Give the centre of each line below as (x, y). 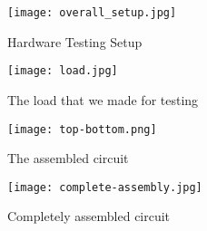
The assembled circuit (68, 158)
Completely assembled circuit (89, 216)
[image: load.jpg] (63, 71)
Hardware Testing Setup (75, 41)
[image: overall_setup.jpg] (92, 13)
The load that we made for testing (103, 99)
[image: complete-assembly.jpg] (105, 187)
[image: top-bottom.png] (82, 129)
